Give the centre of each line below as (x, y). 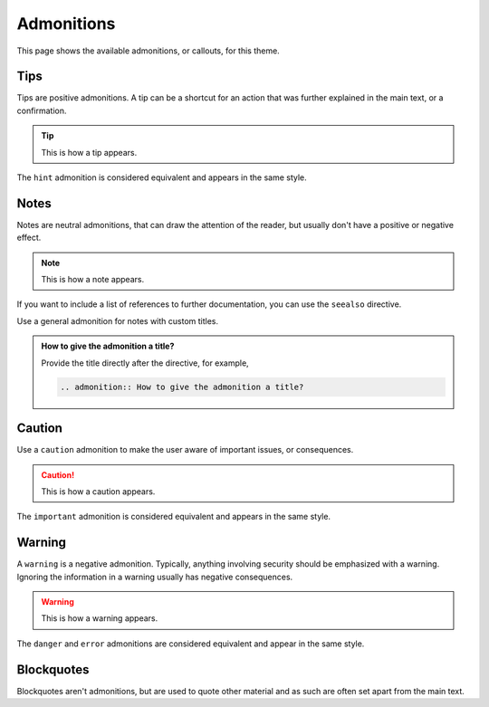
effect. (29, 238)
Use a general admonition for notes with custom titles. (118, 320)
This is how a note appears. (93, 280)
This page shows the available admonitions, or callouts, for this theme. (148, 51)
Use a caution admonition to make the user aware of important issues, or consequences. (185, 450)
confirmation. (42, 110)
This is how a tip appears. (89, 152)
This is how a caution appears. (98, 491)
